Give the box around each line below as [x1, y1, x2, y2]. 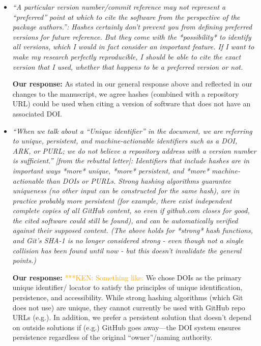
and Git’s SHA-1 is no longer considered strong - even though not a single [12, 235, 244, 246]
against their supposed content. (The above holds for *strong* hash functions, [12, 225, 253, 236]
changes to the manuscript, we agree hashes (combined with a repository [12, 88, 239, 99]
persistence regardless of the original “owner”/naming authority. [12, 332, 213, 342]
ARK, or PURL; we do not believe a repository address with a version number [12, 145, 256, 156]
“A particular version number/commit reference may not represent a [12, 2, 226, 12]
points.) [12, 255, 36, 266]
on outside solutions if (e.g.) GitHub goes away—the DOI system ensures [12, 322, 241, 332]
